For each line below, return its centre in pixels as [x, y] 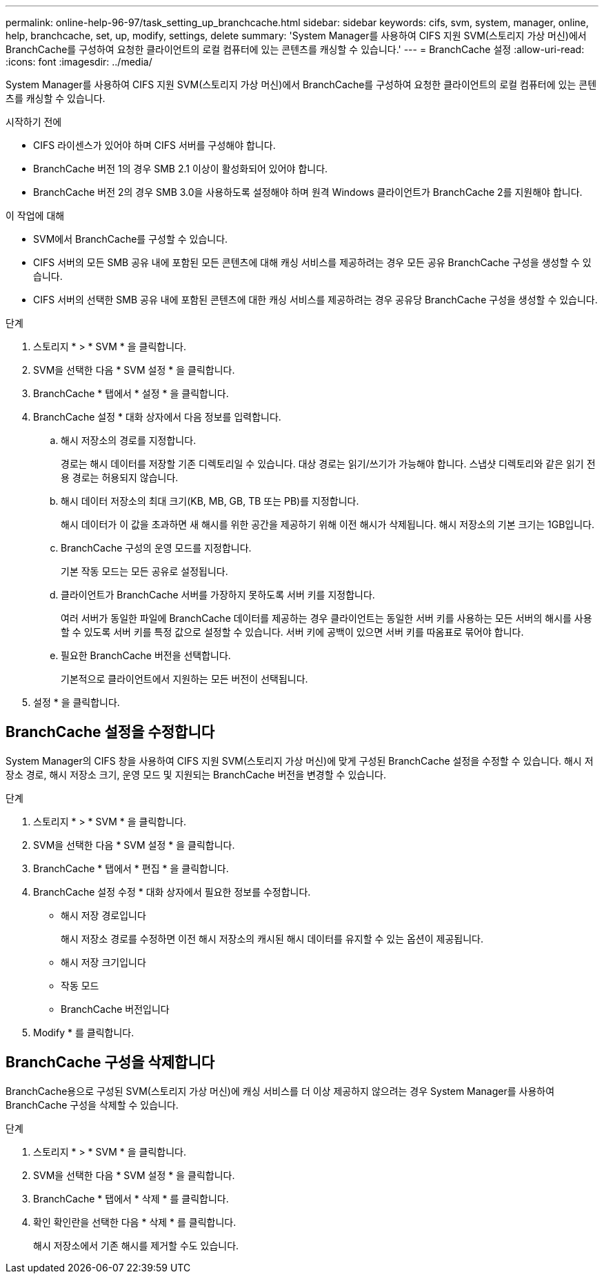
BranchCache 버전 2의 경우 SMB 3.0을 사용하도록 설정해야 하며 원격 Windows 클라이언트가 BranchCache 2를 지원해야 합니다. [308, 192]
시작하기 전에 [34, 122]
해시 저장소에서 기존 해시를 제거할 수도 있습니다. [136, 1245]
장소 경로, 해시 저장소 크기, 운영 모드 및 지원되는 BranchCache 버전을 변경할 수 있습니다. [196, 774]
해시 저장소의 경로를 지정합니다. [129, 440]
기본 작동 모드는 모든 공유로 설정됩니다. [144, 571]
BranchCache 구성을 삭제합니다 [110, 1063]
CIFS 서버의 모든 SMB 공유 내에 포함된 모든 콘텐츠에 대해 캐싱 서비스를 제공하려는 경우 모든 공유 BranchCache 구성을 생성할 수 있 [312, 262]
